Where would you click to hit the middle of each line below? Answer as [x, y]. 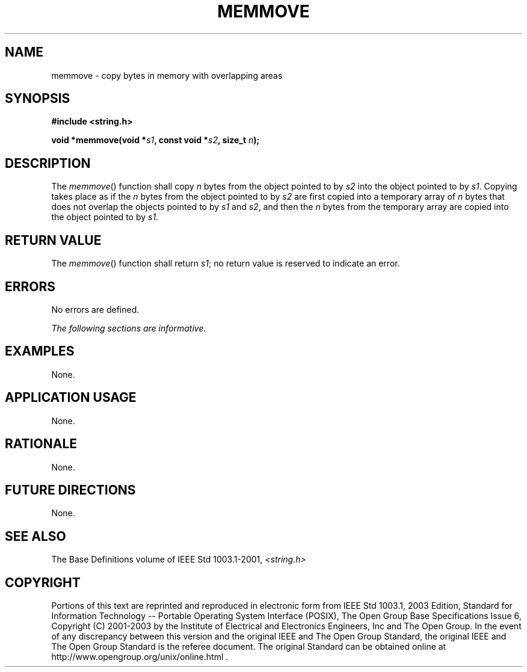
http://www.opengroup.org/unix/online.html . [140, 657]
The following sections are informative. [129, 328]
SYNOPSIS [38, 99]
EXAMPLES [40, 351]
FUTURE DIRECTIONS [70, 490]
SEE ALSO [35, 536]
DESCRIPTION [48, 163]
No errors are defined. [95, 309]
